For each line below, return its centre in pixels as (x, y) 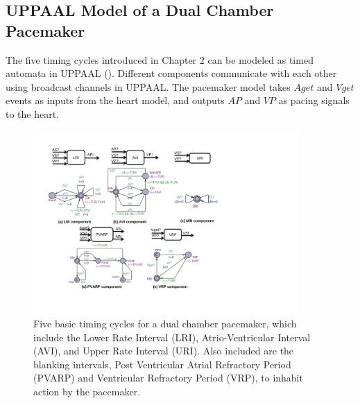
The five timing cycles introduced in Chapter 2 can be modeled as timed (160, 59)
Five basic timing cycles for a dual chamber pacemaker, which (165, 323)
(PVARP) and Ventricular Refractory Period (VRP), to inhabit (168, 378)
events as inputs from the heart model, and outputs (115, 100)
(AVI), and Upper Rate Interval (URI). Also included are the (164, 351)
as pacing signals (314, 100)
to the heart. (33, 113)
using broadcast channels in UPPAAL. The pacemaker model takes (148, 86)
